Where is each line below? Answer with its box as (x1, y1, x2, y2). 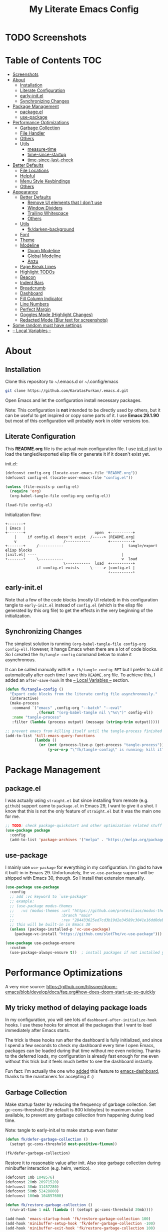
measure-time (27, 146, 56, 152)
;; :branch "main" (9, 913, 93, 918)
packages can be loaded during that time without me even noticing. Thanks (5, 1048, 161, 1054)
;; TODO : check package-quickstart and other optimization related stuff (5, 823, 162, 829)
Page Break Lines (19, 264, 56, 270)
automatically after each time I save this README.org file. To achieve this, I (5, 672, 155, 678)
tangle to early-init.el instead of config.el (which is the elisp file (5, 602, 143, 608)
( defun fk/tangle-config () (5, 687, 64, 692)
